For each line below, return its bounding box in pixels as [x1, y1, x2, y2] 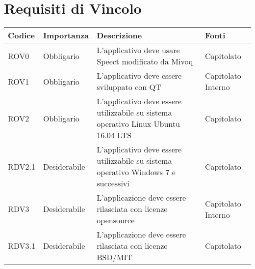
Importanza [43, 30, 89, 41]
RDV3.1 [8, 240, 36, 252]
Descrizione [97, 30, 142, 41]
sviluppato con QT [97, 81, 161, 93]
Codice [8, 30, 35, 41]
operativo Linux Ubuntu [97, 118, 180, 130]
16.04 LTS [97, 129, 132, 141]
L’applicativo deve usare [97, 44, 180, 56]
